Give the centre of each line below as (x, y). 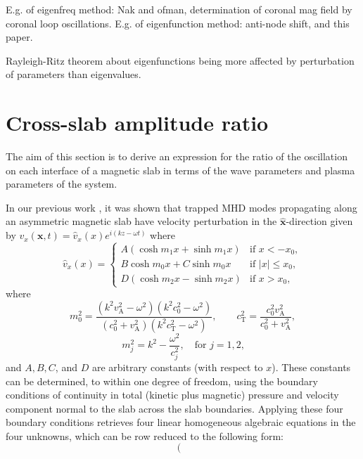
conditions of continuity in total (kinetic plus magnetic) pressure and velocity (172, 395)
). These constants (311, 367)
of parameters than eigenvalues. (74, 74)
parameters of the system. (62, 184)
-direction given (319, 221)
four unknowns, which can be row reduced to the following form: (145, 435)
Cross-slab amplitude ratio (137, 123)
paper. (19, 37)
